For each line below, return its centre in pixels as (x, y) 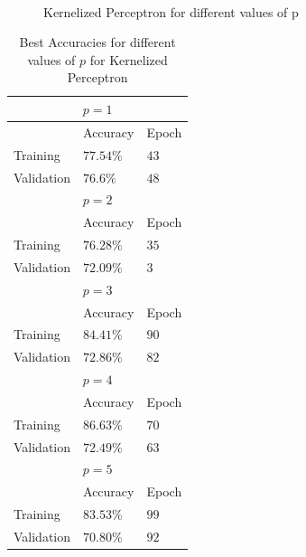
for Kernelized (129, 59)
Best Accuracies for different (97, 42)
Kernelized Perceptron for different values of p (171, 11)
